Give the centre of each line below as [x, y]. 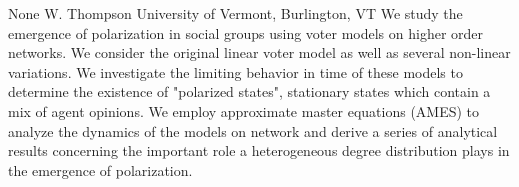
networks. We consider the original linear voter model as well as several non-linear [259, 52]
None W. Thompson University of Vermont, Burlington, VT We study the [235, 13]
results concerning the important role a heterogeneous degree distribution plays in [259, 150]
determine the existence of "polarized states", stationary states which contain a [249, 91]
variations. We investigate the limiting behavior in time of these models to [235, 71]
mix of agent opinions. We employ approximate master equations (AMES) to [244, 110]
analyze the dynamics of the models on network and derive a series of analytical [253, 130]
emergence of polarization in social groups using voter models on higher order [246, 32]
